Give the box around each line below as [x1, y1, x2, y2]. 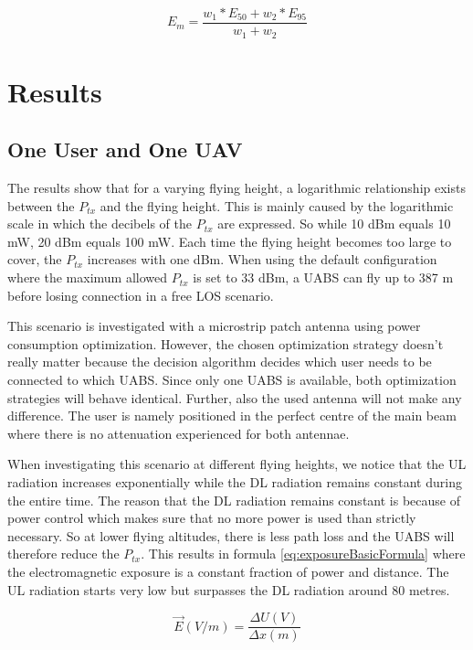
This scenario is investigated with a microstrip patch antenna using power [7, 316, 421, 336]
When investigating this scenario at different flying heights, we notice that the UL [7, 454, 467, 474]
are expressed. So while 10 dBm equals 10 [217, 214, 451, 233]
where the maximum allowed [7, 268, 168, 287]
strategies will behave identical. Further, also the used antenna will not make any [7, 388, 462, 407]
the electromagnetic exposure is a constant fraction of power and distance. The [7, 561, 449, 581]
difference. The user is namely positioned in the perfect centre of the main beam [7, 406, 457, 425]
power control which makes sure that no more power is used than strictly [7, 508, 416, 527]
